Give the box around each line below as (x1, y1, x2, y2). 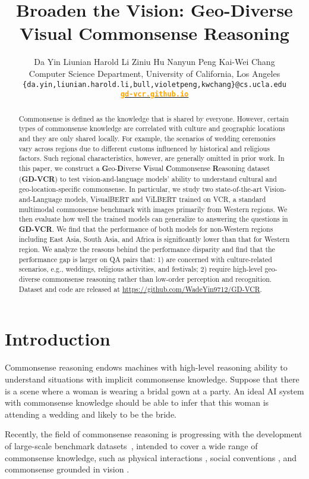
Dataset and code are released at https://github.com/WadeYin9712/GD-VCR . (18, 284, 262, 294)
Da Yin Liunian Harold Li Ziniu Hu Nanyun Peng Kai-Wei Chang (34, 55, 275, 68)
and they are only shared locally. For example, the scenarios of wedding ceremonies (18, 133, 276, 143)
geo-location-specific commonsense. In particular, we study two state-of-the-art (18, 184, 263, 194)
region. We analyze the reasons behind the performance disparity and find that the (18, 244, 275, 254)
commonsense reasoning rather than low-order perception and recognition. (42, 274, 272, 284)
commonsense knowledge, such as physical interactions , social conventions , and (5, 451, 297, 464)
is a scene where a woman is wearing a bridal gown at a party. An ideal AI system (5, 384, 304, 397)
